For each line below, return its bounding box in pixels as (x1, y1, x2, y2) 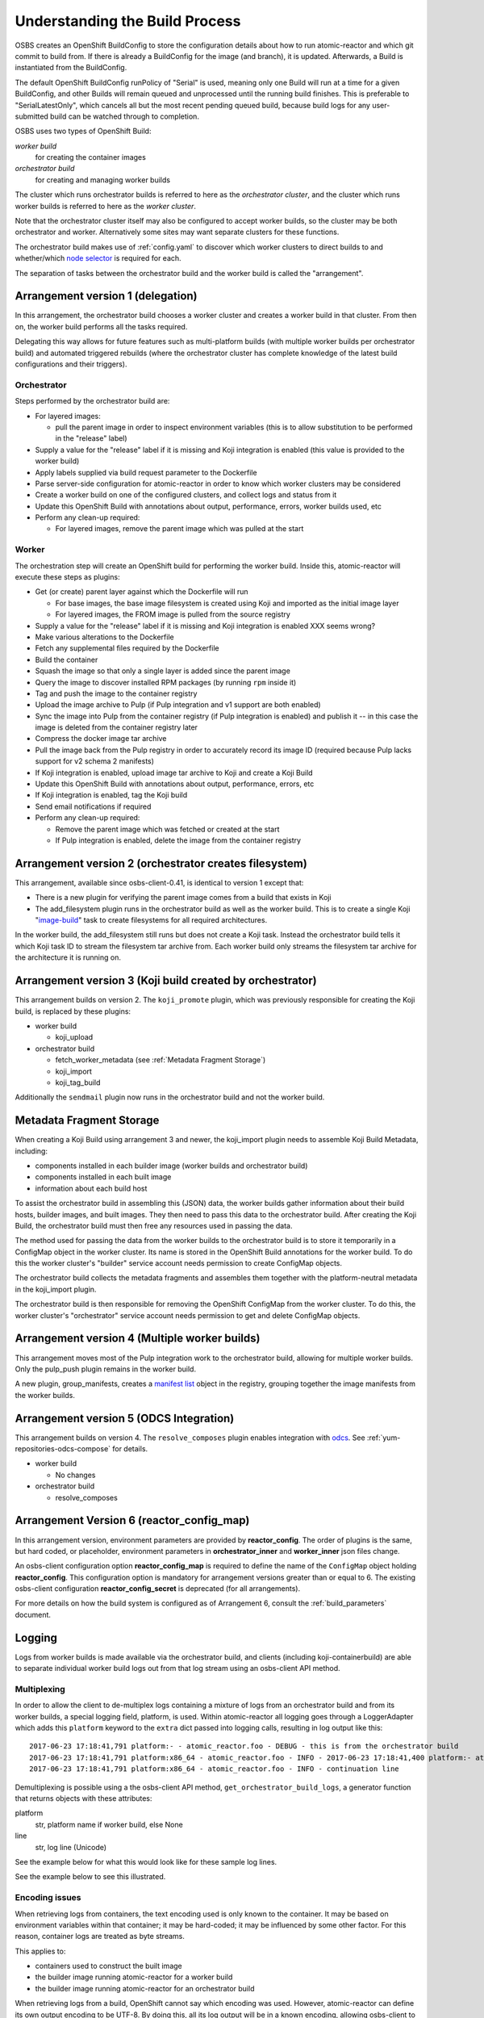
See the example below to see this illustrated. (15, 1872, 166, 1882)
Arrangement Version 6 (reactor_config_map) (15, 1513, 250, 1527)
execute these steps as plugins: (15, 572, 120, 582)
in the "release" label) (55, 433, 128, 443)
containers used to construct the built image (35, 1961, 182, 1971)
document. (15, 1610, 52, 1619)
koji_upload (55, 1032, 94, 1042)
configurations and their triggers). (15, 359, 127, 369)
